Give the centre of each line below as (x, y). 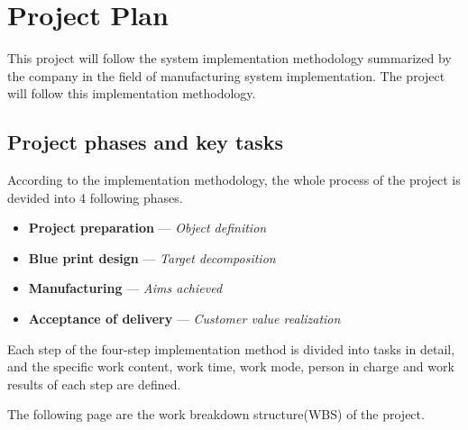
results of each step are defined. (94, 384)
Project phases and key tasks (146, 142)
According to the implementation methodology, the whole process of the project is (234, 180)
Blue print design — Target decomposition (152, 257)
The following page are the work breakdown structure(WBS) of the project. (216, 414)
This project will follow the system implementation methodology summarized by (229, 58)
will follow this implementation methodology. (132, 93)
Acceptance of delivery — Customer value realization (184, 319)
